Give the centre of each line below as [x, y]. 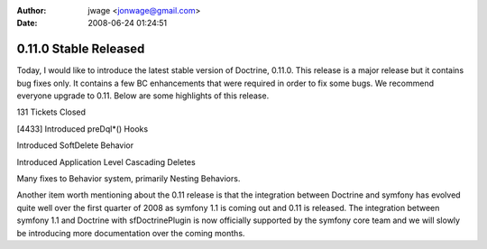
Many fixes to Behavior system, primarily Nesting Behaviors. [129, 179]
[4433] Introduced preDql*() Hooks [83, 129]
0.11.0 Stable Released [81, 49]
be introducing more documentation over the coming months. [131, 233]
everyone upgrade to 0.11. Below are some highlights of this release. [143, 96]
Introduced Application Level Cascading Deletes [106, 161]
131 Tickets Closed [51, 112]
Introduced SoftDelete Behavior [75, 145]
